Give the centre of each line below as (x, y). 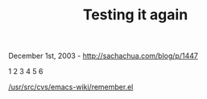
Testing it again (135, 15)
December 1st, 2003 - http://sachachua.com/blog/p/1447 (103, 56)
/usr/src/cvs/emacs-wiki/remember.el (71, 87)
